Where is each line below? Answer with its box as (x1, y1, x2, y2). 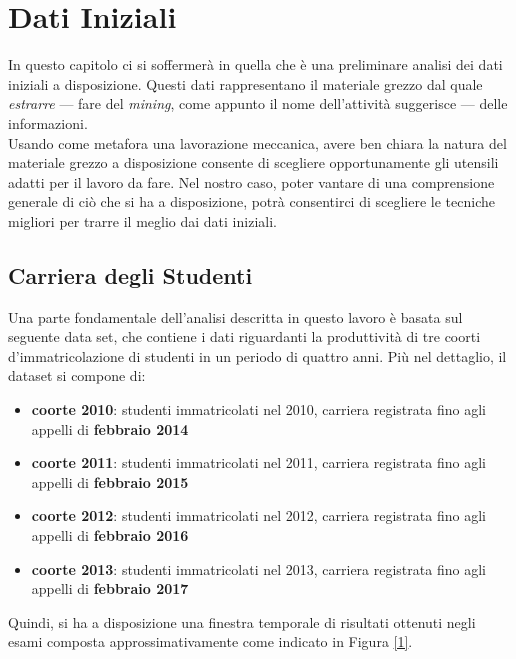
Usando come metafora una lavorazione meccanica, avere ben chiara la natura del (8, 132, 507, 153)
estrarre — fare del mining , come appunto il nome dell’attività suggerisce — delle (8, 93, 508, 114)
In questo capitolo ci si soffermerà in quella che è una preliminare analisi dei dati (8, 54, 503, 75)
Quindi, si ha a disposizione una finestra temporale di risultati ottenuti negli (8, 611, 476, 632)
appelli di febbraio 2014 (31, 418, 189, 439)
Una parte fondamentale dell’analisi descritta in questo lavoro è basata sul (8, 306, 463, 327)
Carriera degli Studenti (8, 259, 253, 290)
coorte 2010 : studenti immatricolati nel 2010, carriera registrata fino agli (31, 399, 486, 420)
